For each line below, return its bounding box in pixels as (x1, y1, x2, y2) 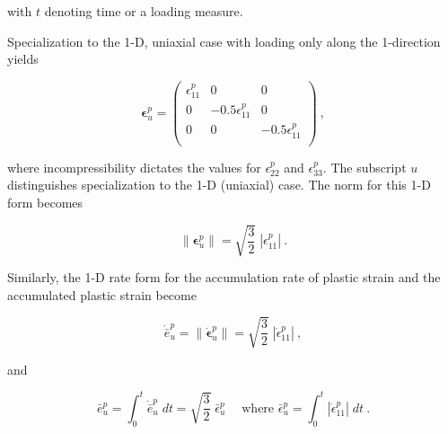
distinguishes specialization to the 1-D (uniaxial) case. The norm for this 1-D (7, 175, 431, 194)
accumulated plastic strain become (7, 285, 197, 304)
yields (7, 49, 39, 68)
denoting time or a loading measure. (44, 2, 243, 20)
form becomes (7, 192, 83, 211)
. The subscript (322, 157, 407, 176)
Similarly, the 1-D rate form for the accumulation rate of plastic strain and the (7, 268, 441, 287)
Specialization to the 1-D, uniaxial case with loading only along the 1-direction (7, 31, 441, 50)
